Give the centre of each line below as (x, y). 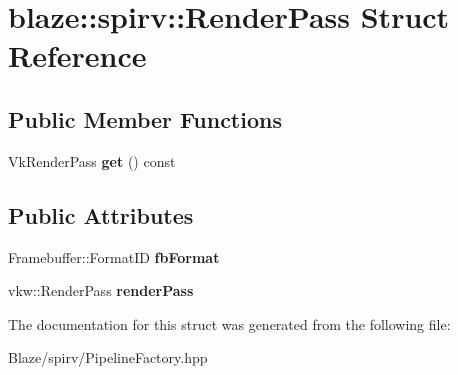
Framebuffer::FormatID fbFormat (114, 256)
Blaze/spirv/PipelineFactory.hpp (108, 357)
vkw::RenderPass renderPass (101, 290)
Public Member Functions (145, 118)
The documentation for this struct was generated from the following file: (229, 323)
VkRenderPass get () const (92, 160)
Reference (77, 55)
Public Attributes (101, 214)
